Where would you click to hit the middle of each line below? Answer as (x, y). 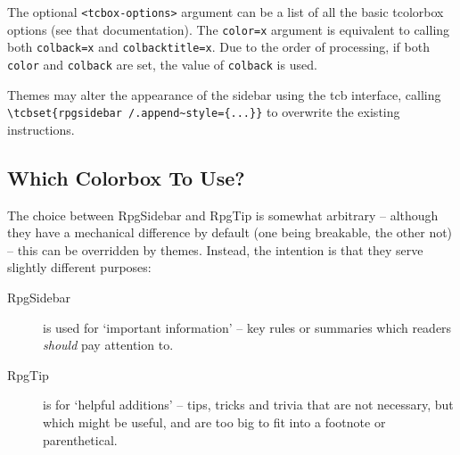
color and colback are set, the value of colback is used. (162, 64)
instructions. (41, 129)
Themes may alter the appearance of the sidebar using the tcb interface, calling (224, 94)
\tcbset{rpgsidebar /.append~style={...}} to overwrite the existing (204, 112)
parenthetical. (80, 439)
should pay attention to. (108, 345)
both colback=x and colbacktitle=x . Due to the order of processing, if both (218, 47)
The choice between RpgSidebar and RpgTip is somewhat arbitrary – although (223, 215)
